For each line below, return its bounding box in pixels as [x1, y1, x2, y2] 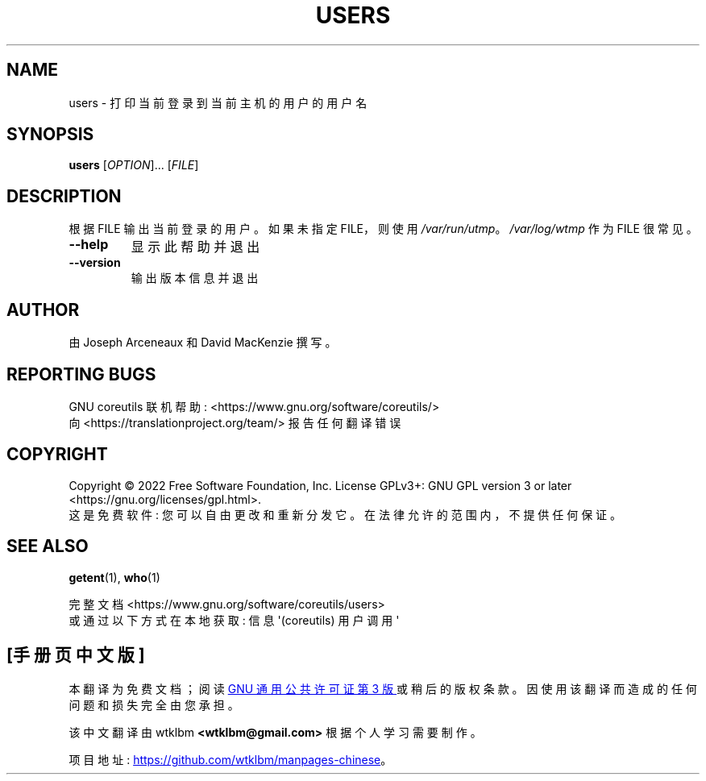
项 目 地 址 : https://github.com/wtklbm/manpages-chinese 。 [69, 752, 392, 766]
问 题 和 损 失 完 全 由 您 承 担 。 [69, 697, 239, 712]
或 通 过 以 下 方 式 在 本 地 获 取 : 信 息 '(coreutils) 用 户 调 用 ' [69, 613, 400, 627]
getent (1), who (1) [69, 570, 160, 584]
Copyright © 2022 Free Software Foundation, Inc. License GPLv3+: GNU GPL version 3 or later [69, 478, 572, 492]
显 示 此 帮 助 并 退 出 [131, 239, 260, 255]
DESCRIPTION [6, 185, 122, 206]
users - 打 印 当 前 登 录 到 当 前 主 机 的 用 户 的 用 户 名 [69, 95, 368, 110]
